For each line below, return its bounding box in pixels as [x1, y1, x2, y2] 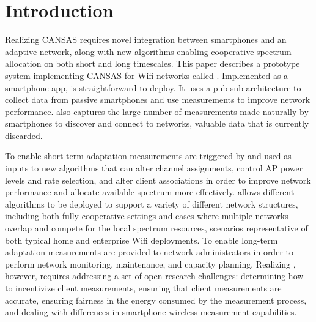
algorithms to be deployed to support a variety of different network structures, [5, 197, 298, 210]
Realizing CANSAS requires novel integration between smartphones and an [5, 33, 287, 46]
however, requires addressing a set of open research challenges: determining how [5, 269, 304, 282]
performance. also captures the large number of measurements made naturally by [5, 105, 309, 118]
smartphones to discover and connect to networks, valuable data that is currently [5, 117, 309, 130]
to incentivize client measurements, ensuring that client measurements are [5, 282, 282, 294]
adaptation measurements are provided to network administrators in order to [5, 245, 293, 258]
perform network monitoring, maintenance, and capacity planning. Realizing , [5, 257, 296, 270]
